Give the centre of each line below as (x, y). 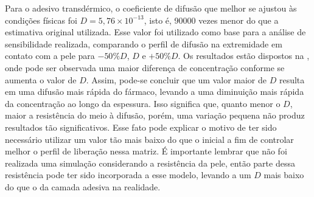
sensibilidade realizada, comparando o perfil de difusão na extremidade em (144, 43)
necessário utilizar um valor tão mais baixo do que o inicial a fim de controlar (149, 139)
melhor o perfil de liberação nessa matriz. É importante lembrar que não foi (146, 151)
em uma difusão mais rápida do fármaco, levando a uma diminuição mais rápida (155, 92)
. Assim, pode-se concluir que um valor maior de (176, 79)
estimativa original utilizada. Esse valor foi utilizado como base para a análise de (155, 32)
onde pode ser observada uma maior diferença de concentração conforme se (145, 67)
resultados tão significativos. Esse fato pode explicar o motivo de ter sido (141, 127)
